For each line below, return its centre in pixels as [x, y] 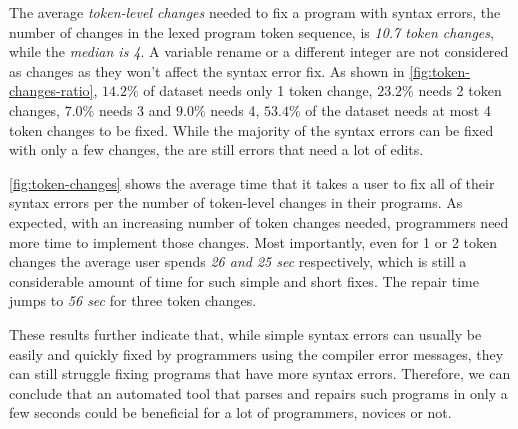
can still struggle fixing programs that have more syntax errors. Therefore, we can [260, 373]
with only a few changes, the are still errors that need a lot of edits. [216, 149]
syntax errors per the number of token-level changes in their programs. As [236, 202]
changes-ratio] [51, 90]
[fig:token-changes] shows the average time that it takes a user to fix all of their [252, 182]
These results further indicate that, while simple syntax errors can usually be [245, 333]
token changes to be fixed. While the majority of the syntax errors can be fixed [251, 129]
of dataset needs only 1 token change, [258, 90]
